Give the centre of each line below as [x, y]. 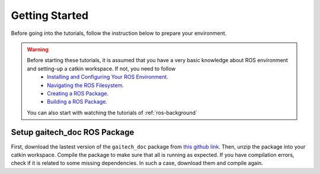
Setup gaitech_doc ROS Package [73, 132]
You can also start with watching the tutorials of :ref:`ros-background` [112, 112]
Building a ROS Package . [77, 102]
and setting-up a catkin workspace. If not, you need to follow [101, 69]
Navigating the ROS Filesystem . [86, 85]
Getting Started [50, 15]
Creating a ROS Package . [78, 93]
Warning [38, 49]
